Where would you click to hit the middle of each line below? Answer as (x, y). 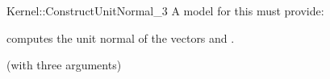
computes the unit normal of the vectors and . (121, 37)
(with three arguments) (64, 65)
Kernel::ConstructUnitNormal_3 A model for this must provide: (165, 10)
